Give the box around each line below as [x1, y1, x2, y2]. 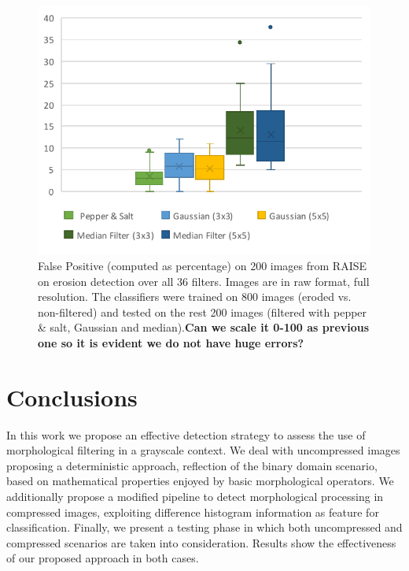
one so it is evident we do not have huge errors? [38, 334, 304, 350]
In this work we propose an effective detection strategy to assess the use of [6, 426, 366, 443]
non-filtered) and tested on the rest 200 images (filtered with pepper [38, 303, 367, 320]
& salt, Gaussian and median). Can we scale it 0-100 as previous [38, 319, 370, 336]
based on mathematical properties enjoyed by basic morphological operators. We [6, 473, 394, 489]
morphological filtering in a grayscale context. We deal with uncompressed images [6, 442, 400, 458]
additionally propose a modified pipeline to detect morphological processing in [6, 488, 384, 504]
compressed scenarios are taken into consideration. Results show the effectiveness [6, 534, 396, 551]
